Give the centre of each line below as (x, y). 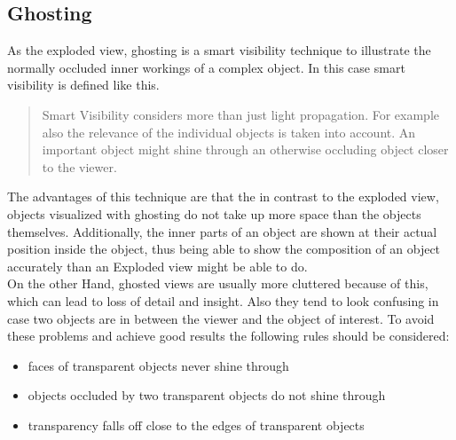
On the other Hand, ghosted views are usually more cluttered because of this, (218, 283)
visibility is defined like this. (83, 85)
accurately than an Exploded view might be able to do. (157, 266)
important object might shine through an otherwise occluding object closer (245, 149)
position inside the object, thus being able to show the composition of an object (224, 249)
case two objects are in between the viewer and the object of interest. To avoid (221, 318)
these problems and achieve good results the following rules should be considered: (228, 336)
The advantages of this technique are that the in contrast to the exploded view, (223, 196)
